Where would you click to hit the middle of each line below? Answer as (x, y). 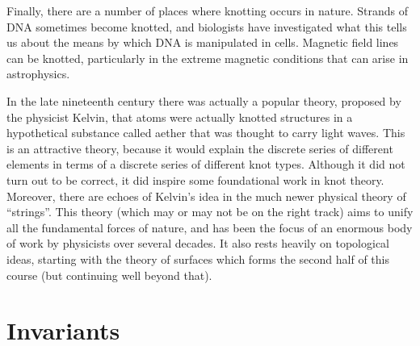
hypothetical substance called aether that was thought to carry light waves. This (206, 133)
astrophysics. (38, 74)
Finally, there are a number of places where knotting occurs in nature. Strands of (207, 10)
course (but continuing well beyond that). (109, 275)
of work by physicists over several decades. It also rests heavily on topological (198, 243)
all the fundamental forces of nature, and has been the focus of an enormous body (210, 227)
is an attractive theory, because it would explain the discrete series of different (200, 148)
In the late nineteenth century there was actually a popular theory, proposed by (204, 100)
